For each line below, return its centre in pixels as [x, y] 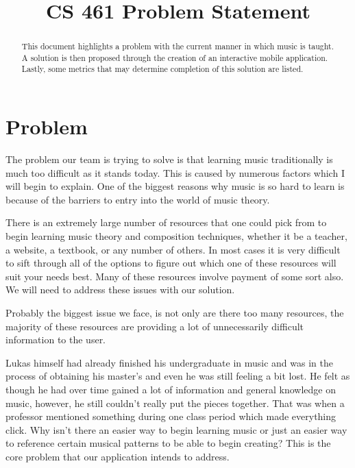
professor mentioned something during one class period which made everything [171, 416]
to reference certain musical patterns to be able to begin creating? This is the [168, 443]
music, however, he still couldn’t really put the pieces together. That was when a [175, 403]
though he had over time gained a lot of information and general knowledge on [171, 389]
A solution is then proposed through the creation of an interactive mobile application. [175, 57]
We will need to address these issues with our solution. [120, 290]
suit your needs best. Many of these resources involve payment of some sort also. [175, 276]
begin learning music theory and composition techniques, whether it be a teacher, [176, 236]
